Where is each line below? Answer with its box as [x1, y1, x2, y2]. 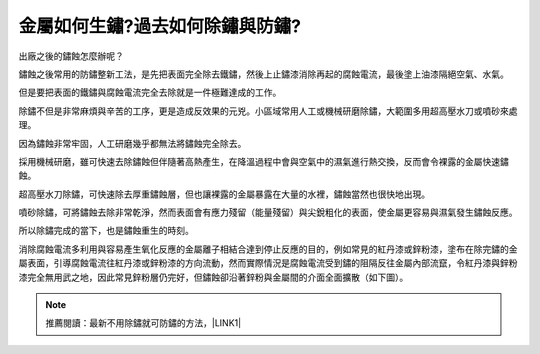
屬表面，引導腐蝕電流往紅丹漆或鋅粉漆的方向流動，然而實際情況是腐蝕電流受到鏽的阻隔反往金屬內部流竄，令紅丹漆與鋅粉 [18, 257, 518, 269]
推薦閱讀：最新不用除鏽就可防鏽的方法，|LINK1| [45, 317, 242, 329]
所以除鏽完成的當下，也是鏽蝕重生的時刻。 [18, 225, 194, 237]
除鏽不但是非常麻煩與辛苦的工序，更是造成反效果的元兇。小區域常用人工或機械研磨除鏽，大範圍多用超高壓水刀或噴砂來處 [18, 105, 518, 117]
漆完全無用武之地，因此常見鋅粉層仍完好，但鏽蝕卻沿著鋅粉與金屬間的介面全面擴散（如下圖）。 [18, 271, 409, 283]
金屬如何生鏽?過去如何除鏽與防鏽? [18, 15, 302, 37]
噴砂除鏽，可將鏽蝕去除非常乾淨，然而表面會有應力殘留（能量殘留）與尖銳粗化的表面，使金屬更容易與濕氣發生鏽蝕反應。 [18, 206, 518, 219]
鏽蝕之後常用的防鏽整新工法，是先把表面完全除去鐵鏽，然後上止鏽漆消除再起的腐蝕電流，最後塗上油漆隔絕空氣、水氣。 [18, 68, 509, 80]
